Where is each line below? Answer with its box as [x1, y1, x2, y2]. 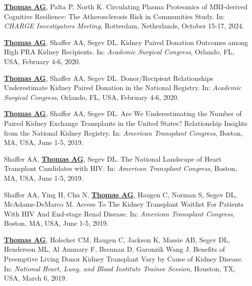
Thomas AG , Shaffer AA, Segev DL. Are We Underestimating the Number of [4, 108, 242, 119]
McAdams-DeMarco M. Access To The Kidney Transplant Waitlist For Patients [4, 199, 244, 209]
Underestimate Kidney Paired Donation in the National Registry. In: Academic [4, 82, 241, 93]
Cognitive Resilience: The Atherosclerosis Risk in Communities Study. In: [4, 11, 225, 21]
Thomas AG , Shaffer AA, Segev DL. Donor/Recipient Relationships [4, 72, 214, 83]
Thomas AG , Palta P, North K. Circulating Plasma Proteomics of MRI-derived [4, 1, 248, 11]
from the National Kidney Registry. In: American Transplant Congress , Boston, [4, 127, 243, 138]
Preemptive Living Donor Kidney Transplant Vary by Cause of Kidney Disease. [4, 254, 243, 264]
